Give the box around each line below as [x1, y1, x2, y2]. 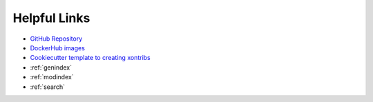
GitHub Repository [30, 34, 83, 43]
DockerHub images [30, 43, 86, 52]
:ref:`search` [30, 83, 66, 91]
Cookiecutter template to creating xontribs [30, 54, 151, 62]
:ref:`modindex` [30, 73, 74, 81]
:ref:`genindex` [30, 63, 73, 72]
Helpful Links [12, 10, 90, 25]
